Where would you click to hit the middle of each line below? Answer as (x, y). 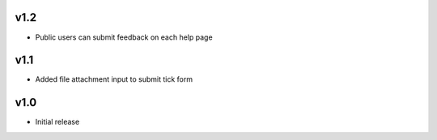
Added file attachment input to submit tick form (114, 79)
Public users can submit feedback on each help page (124, 37)
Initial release (57, 122)
